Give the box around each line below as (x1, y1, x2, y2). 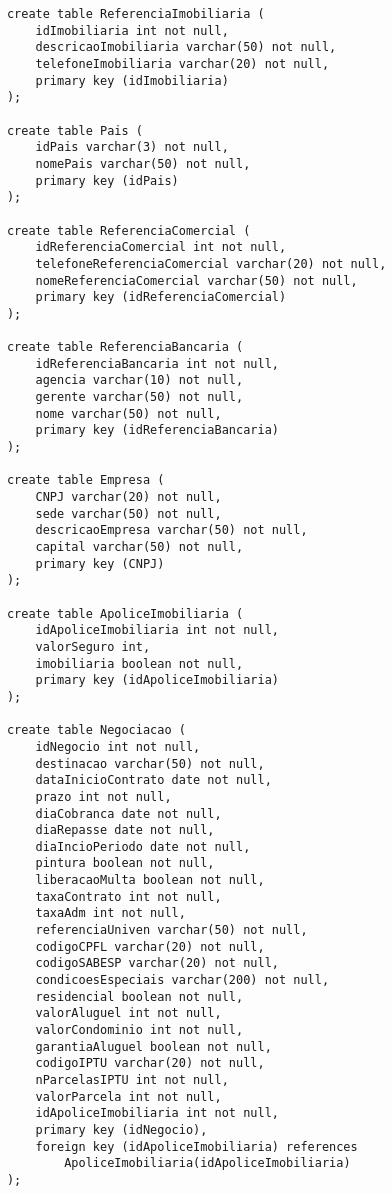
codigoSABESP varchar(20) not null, (35, 956, 279, 971)
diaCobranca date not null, (35, 806, 222, 821)
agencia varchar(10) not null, (35, 373, 244, 388)
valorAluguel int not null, (35, 1006, 222, 1021)
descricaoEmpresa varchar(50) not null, (35, 523, 308, 538)
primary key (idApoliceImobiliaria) (35, 673, 279, 688)
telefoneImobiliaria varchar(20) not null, (35, 56, 330, 71)
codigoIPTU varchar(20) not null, (35, 1056, 265, 1071)
